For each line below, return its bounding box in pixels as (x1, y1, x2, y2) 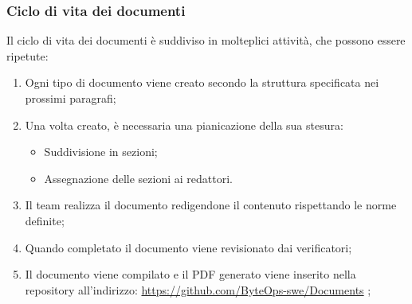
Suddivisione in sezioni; (44, 143, 158, 160)
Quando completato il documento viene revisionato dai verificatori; (25, 239, 352, 255)
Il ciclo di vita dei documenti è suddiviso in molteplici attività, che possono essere (6, 32, 406, 49)
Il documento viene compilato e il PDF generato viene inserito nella (25, 266, 356, 283)
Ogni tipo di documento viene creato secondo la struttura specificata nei (25, 74, 379, 91)
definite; (25, 212, 65, 228)
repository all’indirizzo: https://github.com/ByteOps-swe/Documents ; (25, 281, 371, 298)
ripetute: (6, 47, 49, 64)
